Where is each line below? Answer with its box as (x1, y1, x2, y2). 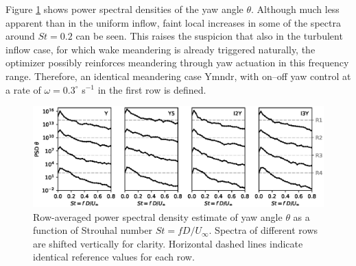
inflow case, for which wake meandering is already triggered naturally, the (5, 42, 316, 56)
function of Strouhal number (33, 223, 152, 237)
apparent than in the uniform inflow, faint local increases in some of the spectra (5, 15, 341, 29)
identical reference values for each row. (33, 250, 195, 264)
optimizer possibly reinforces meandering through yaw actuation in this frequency (5, 55, 349, 70)
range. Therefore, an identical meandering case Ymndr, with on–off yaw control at (5, 68, 351, 83)
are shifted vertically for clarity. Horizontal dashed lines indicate (33, 236, 303, 250)
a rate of (5, 82, 41, 96)
